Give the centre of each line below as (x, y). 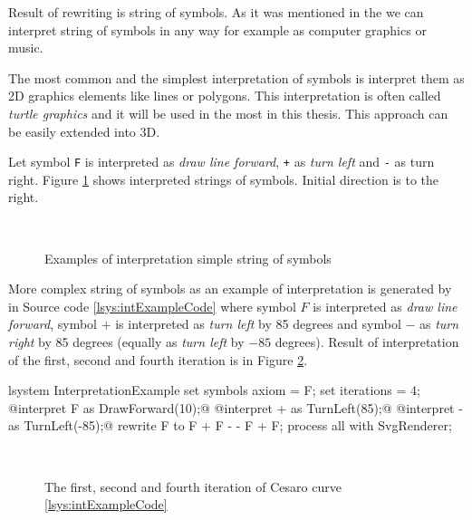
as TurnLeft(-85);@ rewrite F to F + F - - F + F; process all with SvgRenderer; (230, 425)
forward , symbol (53, 324)
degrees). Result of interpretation (367, 341)
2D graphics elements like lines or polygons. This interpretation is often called (225, 96)
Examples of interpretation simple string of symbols (188, 258)
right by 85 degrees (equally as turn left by (126, 341)
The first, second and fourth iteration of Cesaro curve (193, 486)
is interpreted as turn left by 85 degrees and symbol (258, 324)
